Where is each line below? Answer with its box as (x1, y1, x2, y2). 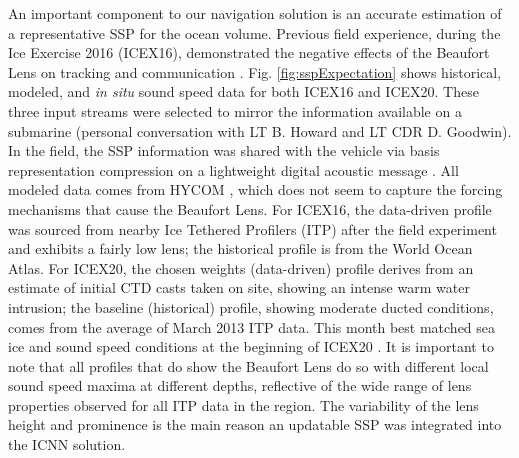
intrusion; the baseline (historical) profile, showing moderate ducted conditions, (8, 296, 494, 317)
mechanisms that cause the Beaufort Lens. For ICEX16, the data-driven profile (8, 198, 492, 219)
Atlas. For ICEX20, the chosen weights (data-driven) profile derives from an (8, 257, 474, 278)
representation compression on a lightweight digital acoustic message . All (8, 159, 459, 180)
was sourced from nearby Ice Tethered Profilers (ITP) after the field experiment (8, 218, 497, 239)
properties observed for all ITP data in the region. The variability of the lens (8, 394, 479, 415)
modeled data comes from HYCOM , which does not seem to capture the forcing (8, 179, 503, 200)
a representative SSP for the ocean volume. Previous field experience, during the (8, 22, 501, 43)
